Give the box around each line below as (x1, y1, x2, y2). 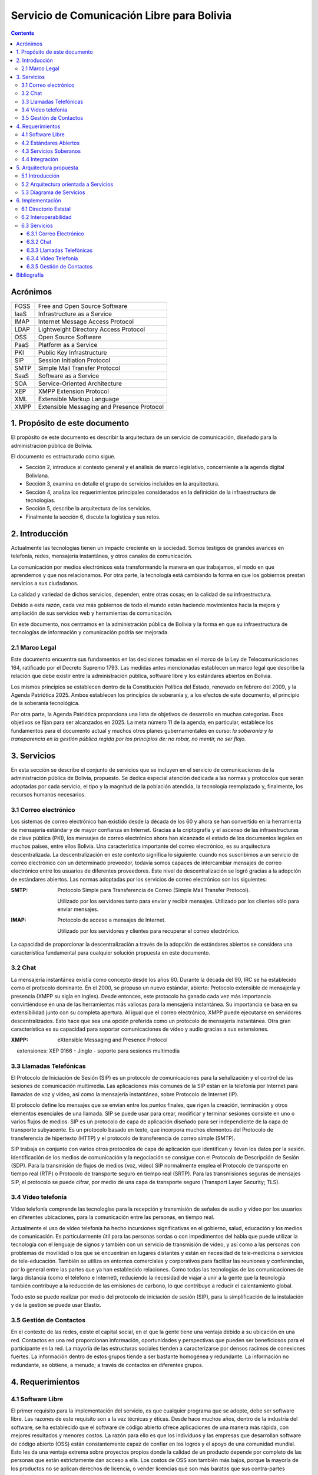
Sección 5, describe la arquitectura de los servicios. (25, 505, 151, 512)
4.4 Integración (21, 156, 58, 163)
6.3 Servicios (21, 222, 53, 229)
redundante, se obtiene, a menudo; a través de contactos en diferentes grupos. (11, 1361, 204, 1368)
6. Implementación (16, 197, 61, 204)
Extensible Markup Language (38, 395, 120, 403)
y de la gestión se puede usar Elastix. (11, 1302, 101, 1309)
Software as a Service (38, 372, 100, 380)
